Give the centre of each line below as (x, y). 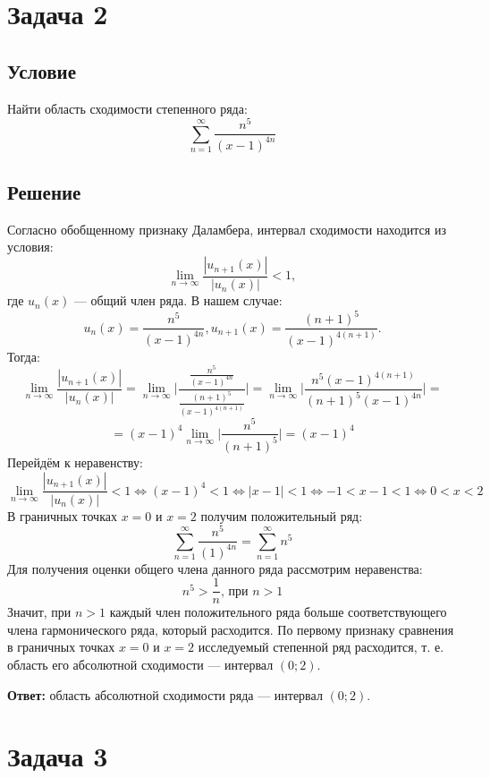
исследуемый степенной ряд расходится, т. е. (321, 647)
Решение (44, 192)
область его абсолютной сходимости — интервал (140, 665)
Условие (42, 70)
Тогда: (24, 356)
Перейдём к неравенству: (75, 462)
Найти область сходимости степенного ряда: (127, 108)
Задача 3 (58, 756)
